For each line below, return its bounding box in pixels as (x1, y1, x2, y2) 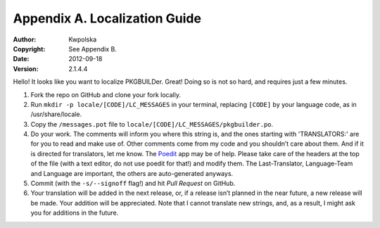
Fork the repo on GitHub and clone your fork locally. (30, 90, 181, 99)
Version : (13, 64, 39, 73)
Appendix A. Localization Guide (13, 11, 202, 26)
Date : (13, 55, 30, 63)
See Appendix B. (68, 44, 118, 53)
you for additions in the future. (30, 208, 119, 217)
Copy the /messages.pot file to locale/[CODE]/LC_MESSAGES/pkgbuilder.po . (30, 120, 274, 128)
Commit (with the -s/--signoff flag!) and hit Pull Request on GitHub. (30, 179, 236, 188)
